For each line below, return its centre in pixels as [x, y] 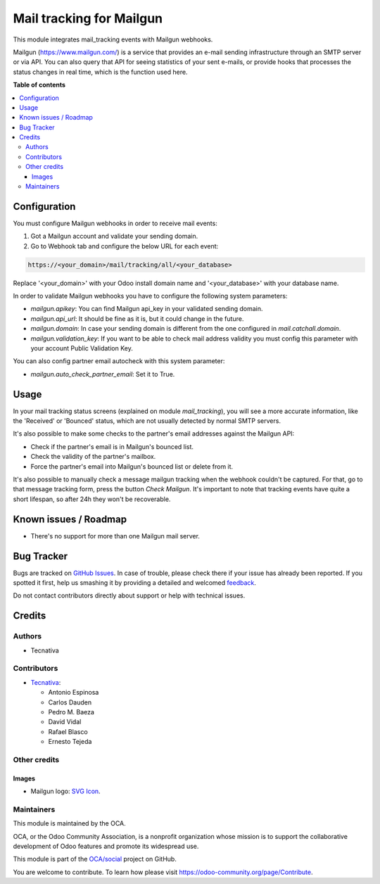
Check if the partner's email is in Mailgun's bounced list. [112, 446]
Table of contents [39, 85]
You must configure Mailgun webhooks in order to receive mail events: [115, 223]
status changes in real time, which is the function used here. [100, 72]
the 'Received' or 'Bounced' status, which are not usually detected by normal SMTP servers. [147, 421]
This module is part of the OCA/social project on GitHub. [95, 859]
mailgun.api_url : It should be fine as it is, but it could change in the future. [137, 318]
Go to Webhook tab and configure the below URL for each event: [125, 246]
